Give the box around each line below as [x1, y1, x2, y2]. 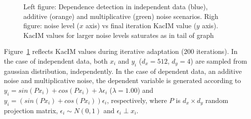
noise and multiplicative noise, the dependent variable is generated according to [4, 75, 241, 85]
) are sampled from [190, 55, 247, 66]
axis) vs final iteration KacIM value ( [85, 20, 197, 31]
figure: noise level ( [23, 20, 80, 31]
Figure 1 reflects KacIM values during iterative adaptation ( [4, 46, 184, 56]
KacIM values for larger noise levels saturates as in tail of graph [23, 30, 214, 40]
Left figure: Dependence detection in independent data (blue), [23, 1, 208, 11]
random [205, 95, 229, 105]
